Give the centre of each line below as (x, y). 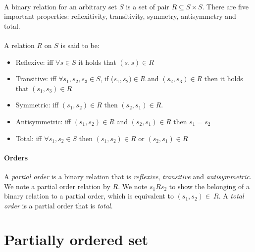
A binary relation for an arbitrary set (61, 6)
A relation (19, 45)
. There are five (225, 6)
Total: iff (29, 138)
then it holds (224, 78)
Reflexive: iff (34, 62)
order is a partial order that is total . (58, 205)
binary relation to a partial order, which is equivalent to (89, 196)
